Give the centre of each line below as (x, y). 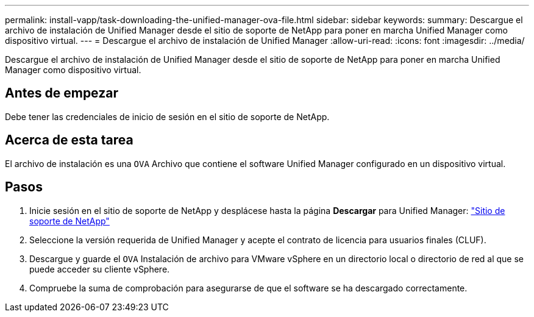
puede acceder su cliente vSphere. (100, 269)
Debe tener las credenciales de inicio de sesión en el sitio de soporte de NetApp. (167, 116)
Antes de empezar (62, 93)
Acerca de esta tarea (69, 140)
